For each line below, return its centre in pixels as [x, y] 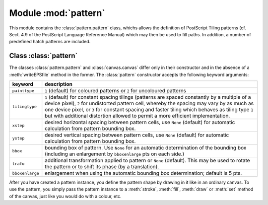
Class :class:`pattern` [43, 56]
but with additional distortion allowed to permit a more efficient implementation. [137, 116]
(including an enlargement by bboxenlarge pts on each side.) [115, 154]
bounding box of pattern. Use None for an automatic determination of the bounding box [146, 148]
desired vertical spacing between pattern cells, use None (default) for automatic [137, 135]
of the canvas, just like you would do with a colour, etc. [65, 196]
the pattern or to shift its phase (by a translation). [102, 167]
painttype [23, 91]
